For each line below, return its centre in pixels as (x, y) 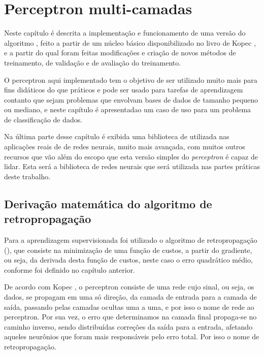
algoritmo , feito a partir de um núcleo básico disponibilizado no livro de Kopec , (130, 42)
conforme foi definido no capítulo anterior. (70, 269)
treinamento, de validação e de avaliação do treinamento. (93, 62)
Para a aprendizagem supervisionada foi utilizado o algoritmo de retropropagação (131, 240)
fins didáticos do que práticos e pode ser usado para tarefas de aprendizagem (124, 90)
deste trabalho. (27, 176)
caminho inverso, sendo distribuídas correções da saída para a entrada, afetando (128, 326)
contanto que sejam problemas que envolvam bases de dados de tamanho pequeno (131, 99)
